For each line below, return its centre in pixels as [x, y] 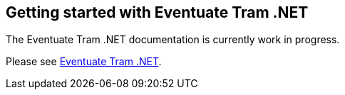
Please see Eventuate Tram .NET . [84, 62]
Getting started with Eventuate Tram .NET [157, 12]
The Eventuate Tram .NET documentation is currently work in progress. [173, 40]
